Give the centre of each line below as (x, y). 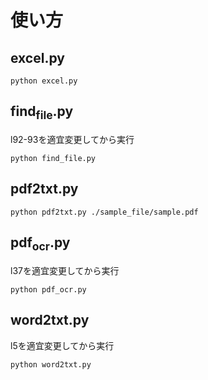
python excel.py (44, 81)
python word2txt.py (51, 364)
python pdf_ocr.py (48, 289)
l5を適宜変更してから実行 (62, 345)
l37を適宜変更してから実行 (65, 270)
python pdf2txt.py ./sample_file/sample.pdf (104, 212)
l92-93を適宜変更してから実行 (72, 139)
